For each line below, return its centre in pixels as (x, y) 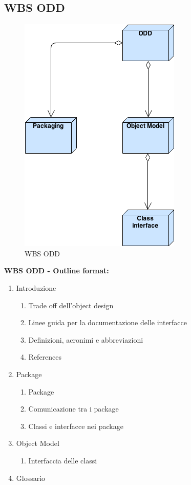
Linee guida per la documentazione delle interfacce (108, 322)
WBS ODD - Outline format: (57, 271)
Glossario (31, 478)
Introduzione (36, 287)
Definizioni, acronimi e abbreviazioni (86, 339)
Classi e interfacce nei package (76, 426)
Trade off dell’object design (71, 305)
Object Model (38, 443)
